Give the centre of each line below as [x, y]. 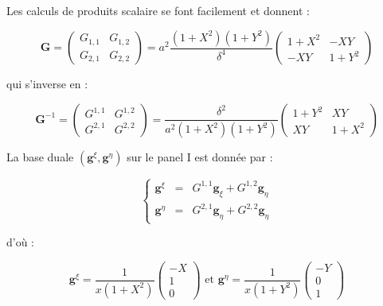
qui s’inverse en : [47, 84]
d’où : [21, 242]
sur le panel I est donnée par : [200, 157]
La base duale [40, 157]
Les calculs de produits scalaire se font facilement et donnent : [158, 10]
